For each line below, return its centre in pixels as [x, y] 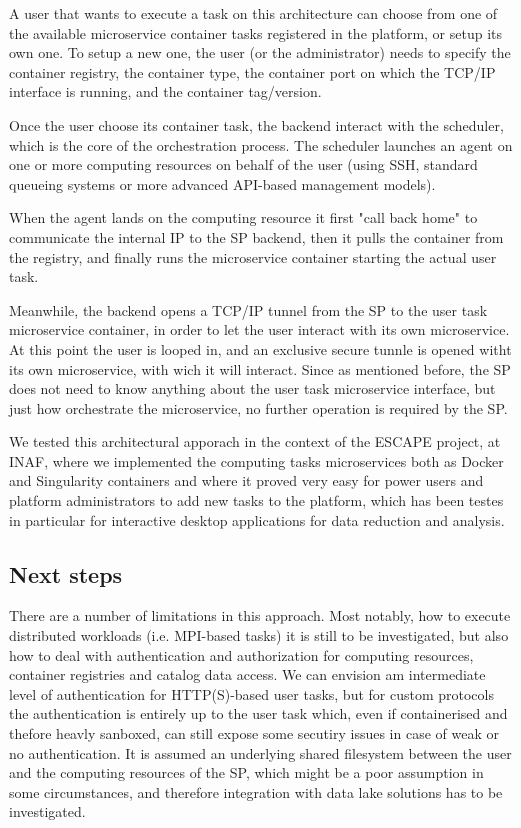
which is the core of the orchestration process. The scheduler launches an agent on [261, 144]
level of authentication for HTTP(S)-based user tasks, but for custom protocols [251, 693]
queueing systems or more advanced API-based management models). [222, 183]
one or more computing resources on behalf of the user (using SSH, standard [243, 164]
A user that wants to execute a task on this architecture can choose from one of [253, 13]
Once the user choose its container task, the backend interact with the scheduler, [256, 124]
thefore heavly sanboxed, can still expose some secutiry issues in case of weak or [254, 733]
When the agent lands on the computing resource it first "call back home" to [243, 217]
